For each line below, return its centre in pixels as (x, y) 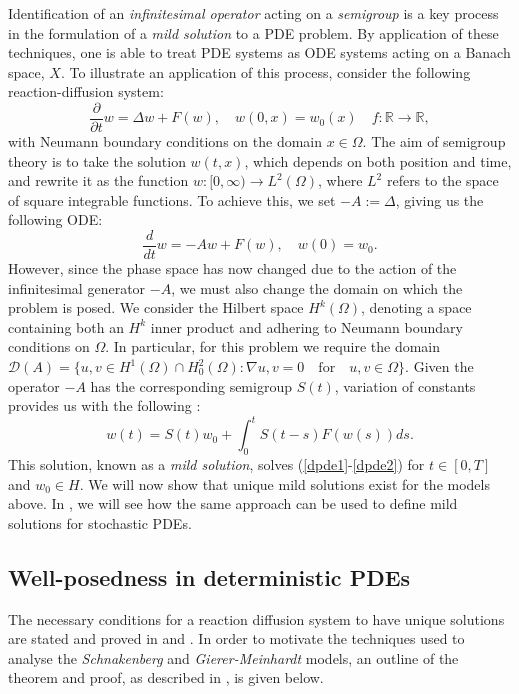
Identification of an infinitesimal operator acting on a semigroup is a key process (253, 13)
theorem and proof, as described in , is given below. (166, 677)
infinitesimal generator (77, 287)
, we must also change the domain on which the (317, 287)
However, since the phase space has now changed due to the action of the (232, 268)
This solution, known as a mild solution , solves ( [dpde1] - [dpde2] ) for (216, 464)
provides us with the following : (104, 405)
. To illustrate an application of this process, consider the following (265, 71)
